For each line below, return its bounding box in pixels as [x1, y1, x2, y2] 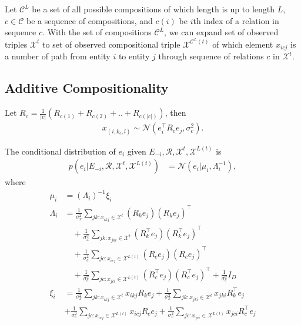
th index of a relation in [193, 14, 279, 26]
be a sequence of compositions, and [26, 14, 153, 26]
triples [5, 38, 28, 50]
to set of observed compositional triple [42, 38, 180, 50]
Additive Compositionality [5, 79, 169, 97]
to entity [118, 50, 150, 62]
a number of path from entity [5, 50, 111, 62]
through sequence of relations [158, 50, 264, 62]
